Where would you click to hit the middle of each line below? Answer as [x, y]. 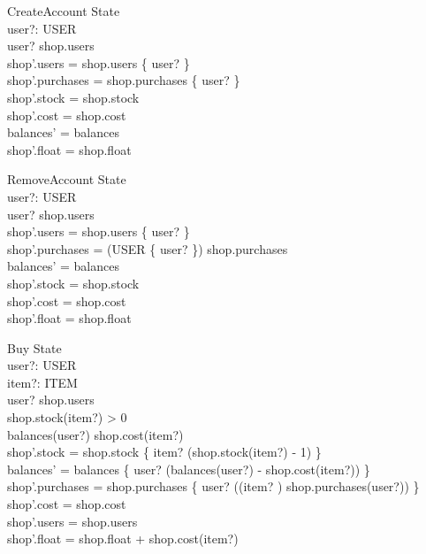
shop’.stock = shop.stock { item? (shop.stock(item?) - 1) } [164, 452]
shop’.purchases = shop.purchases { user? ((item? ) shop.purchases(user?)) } [213, 486]
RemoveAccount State [67, 179]
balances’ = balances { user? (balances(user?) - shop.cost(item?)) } [189, 469]
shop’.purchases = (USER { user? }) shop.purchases [148, 248]
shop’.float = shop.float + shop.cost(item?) [123, 539]
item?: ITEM [42, 382]
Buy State [34, 347]
